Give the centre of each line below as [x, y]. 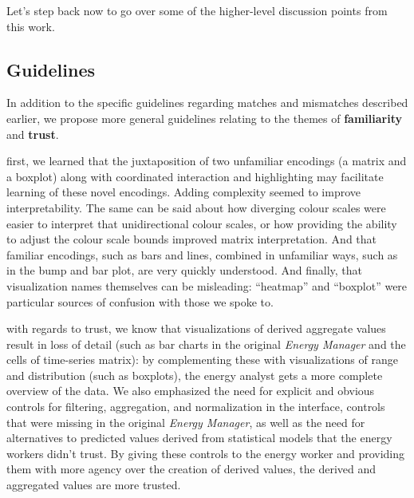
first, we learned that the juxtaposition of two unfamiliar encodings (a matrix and [207, 161]
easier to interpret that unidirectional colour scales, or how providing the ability [202, 223]
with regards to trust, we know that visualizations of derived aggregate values [196, 328]
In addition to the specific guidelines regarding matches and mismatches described [207, 103]
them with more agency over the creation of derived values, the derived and [191, 469]
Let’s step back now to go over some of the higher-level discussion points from [197, 10]
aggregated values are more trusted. [94, 485]
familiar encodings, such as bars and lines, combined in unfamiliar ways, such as [202, 254]
